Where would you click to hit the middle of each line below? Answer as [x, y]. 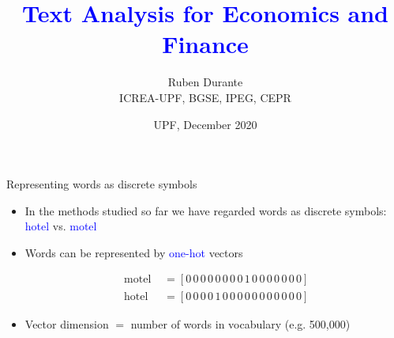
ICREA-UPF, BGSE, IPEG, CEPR [205, 97]
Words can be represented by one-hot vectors [134, 252]
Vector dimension [67, 323]
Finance [205, 44]
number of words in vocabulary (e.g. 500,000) [240, 323]
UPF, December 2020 [205, 124]
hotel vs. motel [61, 226]
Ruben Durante [205, 82]
